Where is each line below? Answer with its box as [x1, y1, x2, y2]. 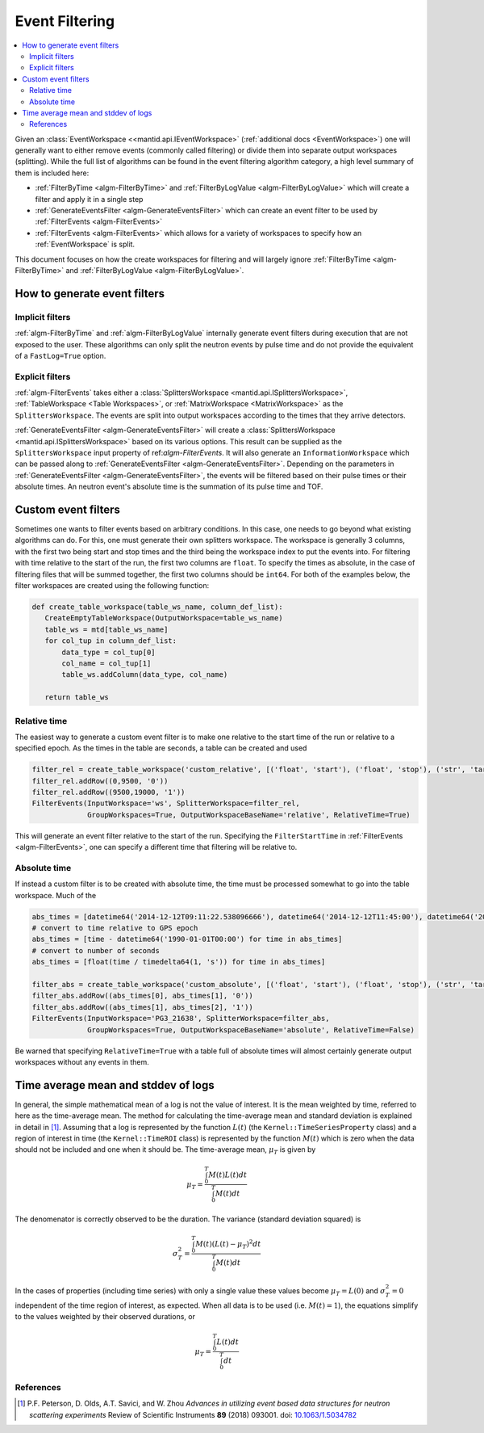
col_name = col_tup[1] [61, 658, 152, 668]
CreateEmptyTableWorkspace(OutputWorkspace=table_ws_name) [44, 614, 283, 623]
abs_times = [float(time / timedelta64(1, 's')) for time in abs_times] [31, 957, 326, 967]
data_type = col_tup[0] [61, 647, 156, 657]
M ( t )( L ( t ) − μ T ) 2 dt [194, 1238, 261, 1251]
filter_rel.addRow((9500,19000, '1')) [31, 788, 186, 797]
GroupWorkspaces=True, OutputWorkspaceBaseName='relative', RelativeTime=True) [87, 810, 411, 819]
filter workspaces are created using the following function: [15, 581, 210, 590]
